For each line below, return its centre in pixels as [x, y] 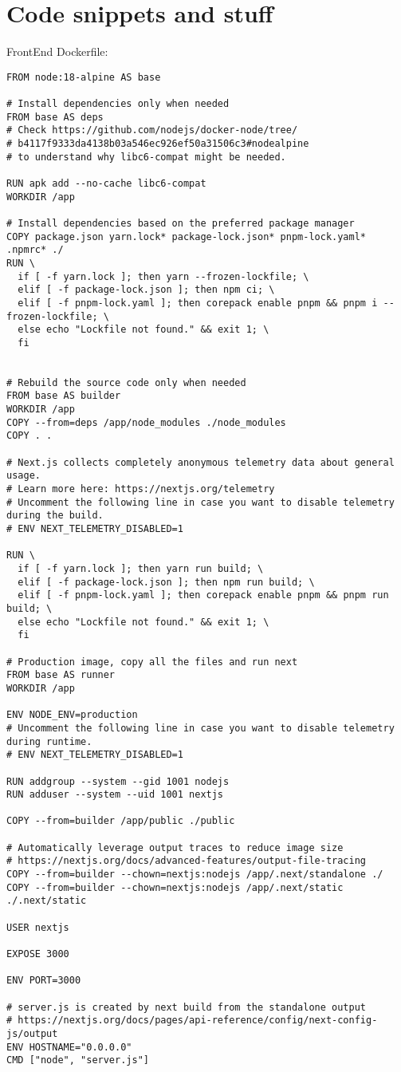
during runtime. [49, 741]
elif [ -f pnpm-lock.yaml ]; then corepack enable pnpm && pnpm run [203, 595]
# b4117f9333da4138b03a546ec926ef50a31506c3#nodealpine [158, 144]
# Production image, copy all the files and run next [152, 662]
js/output [32, 1033]
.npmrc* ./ [35, 250]
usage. [24, 476]
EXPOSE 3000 [38, 954]
